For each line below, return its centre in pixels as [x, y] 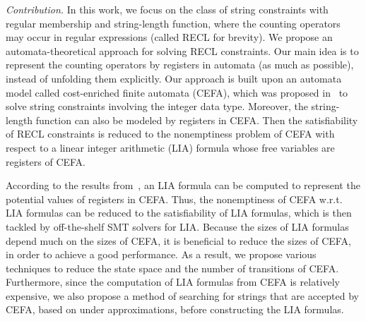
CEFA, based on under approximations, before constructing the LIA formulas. [175, 309]
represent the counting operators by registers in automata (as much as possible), [180, 65]
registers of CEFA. [46, 161]
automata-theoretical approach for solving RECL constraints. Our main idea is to [182, 50]
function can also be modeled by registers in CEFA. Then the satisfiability [197, 120]
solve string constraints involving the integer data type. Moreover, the [157, 106]
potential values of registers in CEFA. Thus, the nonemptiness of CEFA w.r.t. [174, 199]
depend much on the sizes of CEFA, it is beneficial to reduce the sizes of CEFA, [178, 240]
